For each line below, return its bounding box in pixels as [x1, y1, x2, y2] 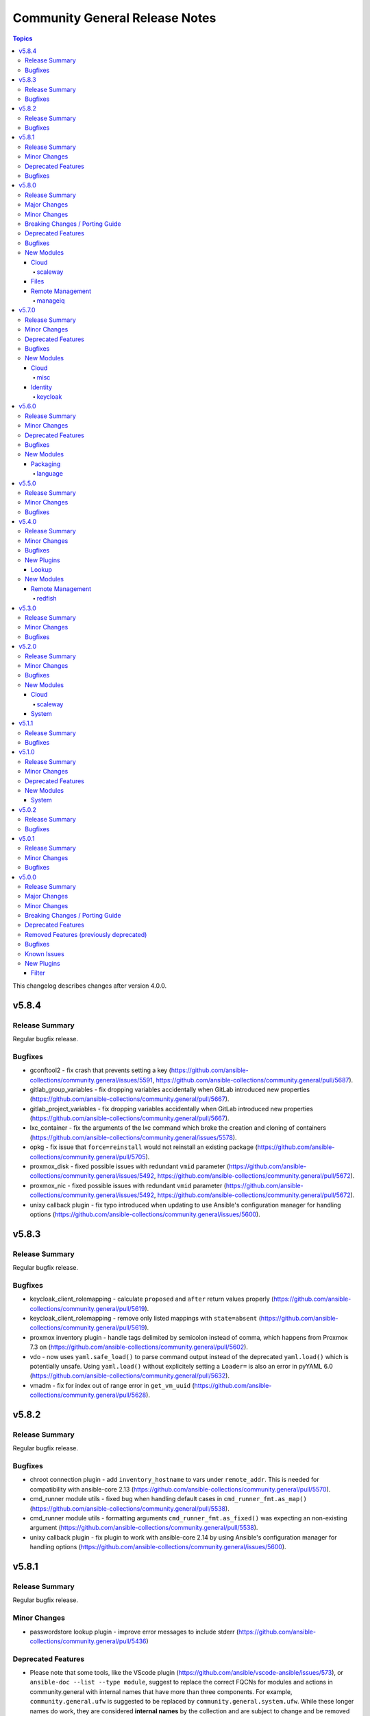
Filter [31, 969, 46, 977]
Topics [12, 34, 33, 43]
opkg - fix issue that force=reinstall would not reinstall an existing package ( [29, 1143, 258, 1151]
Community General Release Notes [12, 10, 217, 25]
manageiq [36, 297, 65, 305]
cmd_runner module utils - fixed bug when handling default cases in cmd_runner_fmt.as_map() [29, 1495, 308, 1503]
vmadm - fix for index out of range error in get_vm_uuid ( [29, 1381, 195, 1389]
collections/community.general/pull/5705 [29, 1152, 146, 1161]
